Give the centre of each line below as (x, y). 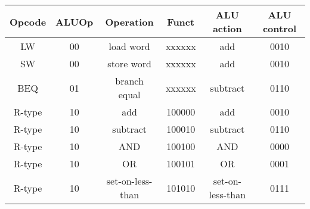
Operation (129, 21)
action (227, 28)
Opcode (28, 21)
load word (129, 46)
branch (129, 81)
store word (129, 63)
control (280, 28)
